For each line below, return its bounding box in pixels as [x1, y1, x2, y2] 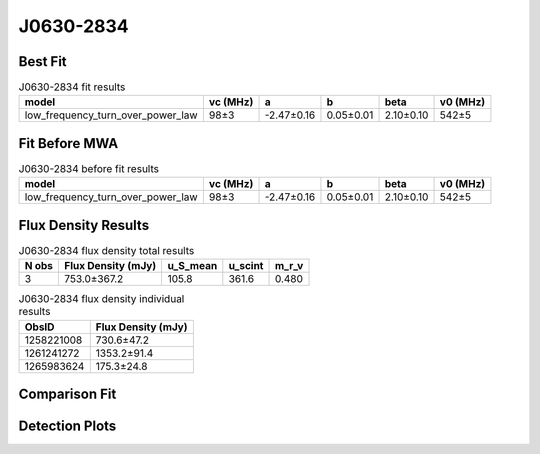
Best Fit [18, 53, 67, 70]
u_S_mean [167, 259, 218, 273]
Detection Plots [18, 418, 117, 435]
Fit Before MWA [18, 135, 119, 152]
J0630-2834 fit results [18, 80, 126, 94]
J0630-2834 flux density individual [18, 292, 185, 306]
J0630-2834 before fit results [18, 162, 160, 176]
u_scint [228, 259, 264, 273]
